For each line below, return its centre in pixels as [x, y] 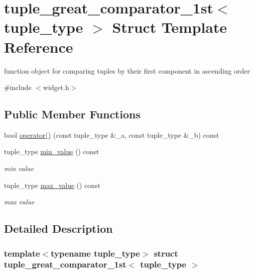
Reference [39, 46]
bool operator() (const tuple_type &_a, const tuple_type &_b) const [112, 135]
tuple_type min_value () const [52, 151]
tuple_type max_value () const [52, 185]
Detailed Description [59, 228]
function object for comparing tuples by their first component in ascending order [127, 70]
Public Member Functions [72, 114]
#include [18, 87]
